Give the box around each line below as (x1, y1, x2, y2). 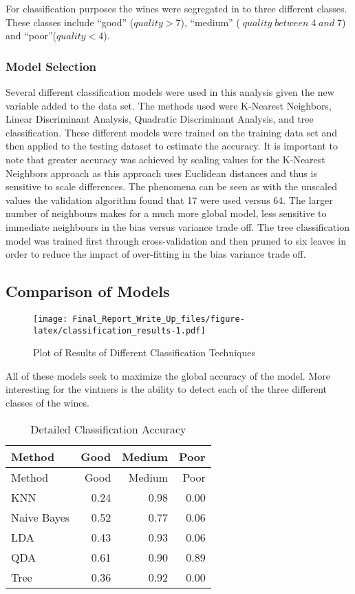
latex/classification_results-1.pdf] (33, 325, 206, 336)
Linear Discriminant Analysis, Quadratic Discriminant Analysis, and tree (6, 112, 314, 126)
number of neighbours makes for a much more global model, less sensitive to (6, 206, 327, 221)
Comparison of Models (6, 280, 170, 302)
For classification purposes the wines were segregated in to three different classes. (6, 1, 347, 15)
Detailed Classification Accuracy (30, 420, 186, 437)
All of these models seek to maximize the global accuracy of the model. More (6, 368, 330, 382)
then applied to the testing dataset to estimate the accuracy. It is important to (6, 139, 338, 153)
